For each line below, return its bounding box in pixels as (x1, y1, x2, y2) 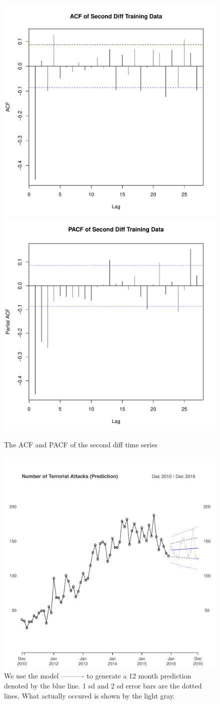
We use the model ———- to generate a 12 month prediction (4, 670, 191, 681)
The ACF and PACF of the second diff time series (4, 439, 157, 450)
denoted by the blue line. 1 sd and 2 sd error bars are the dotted (4, 680, 202, 690)
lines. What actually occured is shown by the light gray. (4, 690, 175, 700)
